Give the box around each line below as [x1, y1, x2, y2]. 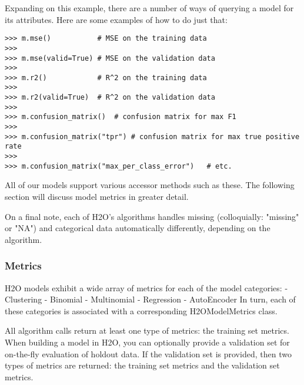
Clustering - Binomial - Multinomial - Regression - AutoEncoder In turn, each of [5, 293, 296, 305]
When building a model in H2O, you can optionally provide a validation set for [5, 335, 290, 348]
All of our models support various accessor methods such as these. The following [5, 179, 295, 191]
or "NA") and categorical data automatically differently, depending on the [5, 222, 270, 234]
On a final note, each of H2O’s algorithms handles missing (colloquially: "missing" [5, 210, 299, 222]
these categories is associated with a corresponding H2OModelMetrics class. [5, 304, 278, 317]
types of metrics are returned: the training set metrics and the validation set [5, 359, 280, 371]
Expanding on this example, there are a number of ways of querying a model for [5, 2, 294, 14]
